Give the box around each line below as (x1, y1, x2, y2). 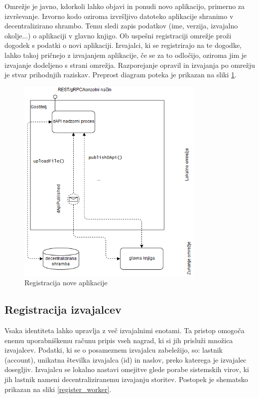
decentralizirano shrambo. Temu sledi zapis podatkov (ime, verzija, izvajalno (4, 20, 238, 31)
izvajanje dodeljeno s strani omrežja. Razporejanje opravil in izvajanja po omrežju (4, 59, 256, 70)
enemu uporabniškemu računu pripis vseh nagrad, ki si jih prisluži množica (4, 335, 233, 345)
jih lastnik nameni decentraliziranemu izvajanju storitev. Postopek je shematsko (4, 374, 248, 384)
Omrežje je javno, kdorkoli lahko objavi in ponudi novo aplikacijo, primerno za (4, 1, 245, 11)
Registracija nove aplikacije (24, 277, 108, 288)
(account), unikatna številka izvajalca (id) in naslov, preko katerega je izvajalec (4, 354, 247, 365)
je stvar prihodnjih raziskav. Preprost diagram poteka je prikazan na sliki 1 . (4, 69, 237, 80)
